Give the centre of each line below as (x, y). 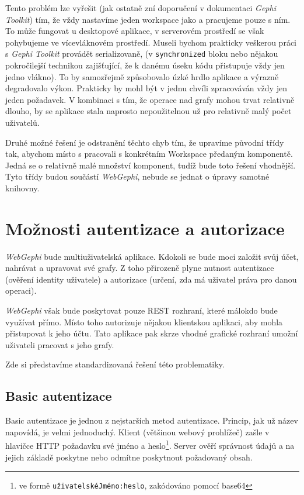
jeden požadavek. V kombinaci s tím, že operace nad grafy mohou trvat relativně (150, 99)
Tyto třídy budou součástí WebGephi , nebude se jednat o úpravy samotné (137, 176)
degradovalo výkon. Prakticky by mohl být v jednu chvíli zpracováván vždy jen (146, 88)
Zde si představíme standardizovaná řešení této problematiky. (115, 364)
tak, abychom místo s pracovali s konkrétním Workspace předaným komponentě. (149, 154)
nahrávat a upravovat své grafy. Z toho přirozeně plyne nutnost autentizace (140, 268)
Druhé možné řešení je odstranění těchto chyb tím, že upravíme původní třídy (145, 142)
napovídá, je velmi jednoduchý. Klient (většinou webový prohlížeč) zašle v (137, 432)
